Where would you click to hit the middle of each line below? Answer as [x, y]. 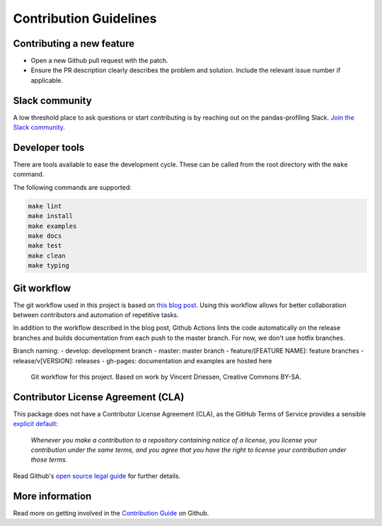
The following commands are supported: [73, 187]
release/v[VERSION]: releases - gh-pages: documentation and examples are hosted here [143, 360]
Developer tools [49, 148]
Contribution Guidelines [85, 18]
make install [51, 216]
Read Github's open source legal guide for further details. [97, 476]
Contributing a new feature [74, 44]
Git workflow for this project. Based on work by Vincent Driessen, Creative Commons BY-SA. [166, 377]
